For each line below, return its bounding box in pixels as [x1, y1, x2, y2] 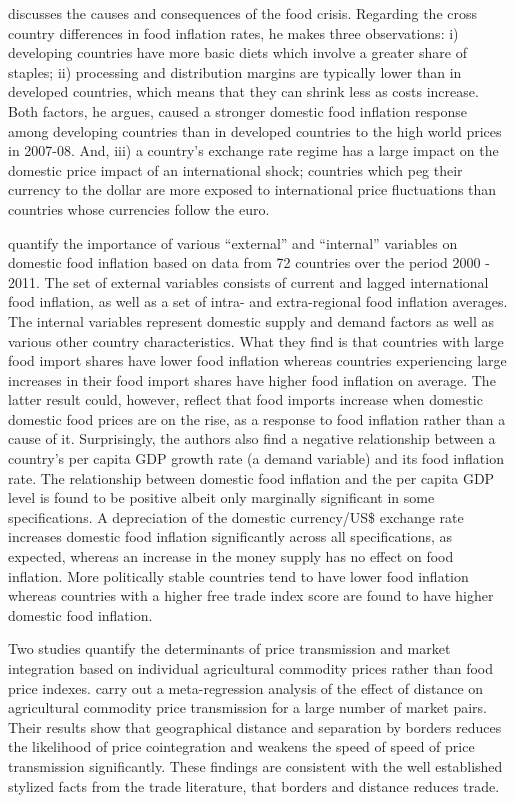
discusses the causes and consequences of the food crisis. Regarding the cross [8, 3, 477, 23]
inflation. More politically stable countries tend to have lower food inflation [8, 565, 469, 586]
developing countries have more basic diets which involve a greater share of [8, 42, 467, 63]
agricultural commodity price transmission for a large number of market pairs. [8, 697, 488, 718]
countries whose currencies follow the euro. [8, 198, 270, 219]
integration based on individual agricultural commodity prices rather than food [8, 658, 494, 678]
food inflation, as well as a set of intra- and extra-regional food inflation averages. [8, 291, 508, 312]
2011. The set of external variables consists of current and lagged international [8, 271, 489, 292]
